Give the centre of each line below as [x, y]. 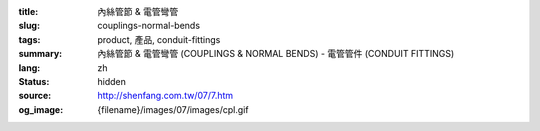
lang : [29, 67]
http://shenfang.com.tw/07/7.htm [165, 96]
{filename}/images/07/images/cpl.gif [173, 109]
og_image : [41, 109]
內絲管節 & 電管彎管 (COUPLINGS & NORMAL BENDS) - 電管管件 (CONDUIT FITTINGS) [276, 54]
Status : [34, 81]
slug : [29, 26]
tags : [29, 39]
